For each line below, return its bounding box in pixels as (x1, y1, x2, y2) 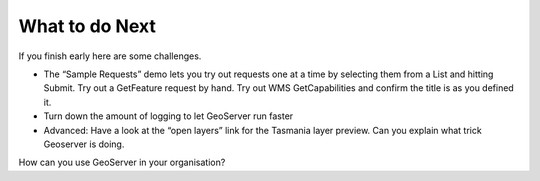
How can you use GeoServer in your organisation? (18, 156, 226, 169)
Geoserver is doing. (43, 138, 125, 150)
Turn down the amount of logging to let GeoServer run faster (43, 110, 294, 122)
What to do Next (18, 15, 157, 37)
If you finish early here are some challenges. (18, 50, 202, 62)
